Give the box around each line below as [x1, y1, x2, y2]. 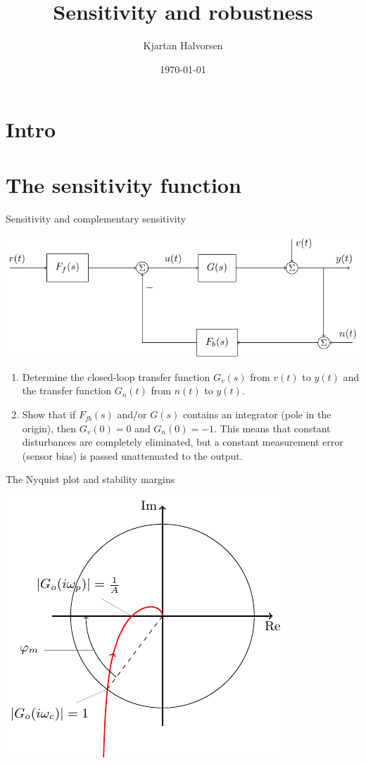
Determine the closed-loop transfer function [22, 369, 210, 384]
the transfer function [22, 383, 111, 398]
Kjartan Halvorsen [143, 38, 223, 53]
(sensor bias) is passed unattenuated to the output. [22, 448, 243, 463]
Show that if [22, 407, 76, 422]
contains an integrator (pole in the [182, 407, 332, 422]
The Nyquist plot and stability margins [6, 472, 175, 487]
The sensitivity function [6, 170, 241, 199]
